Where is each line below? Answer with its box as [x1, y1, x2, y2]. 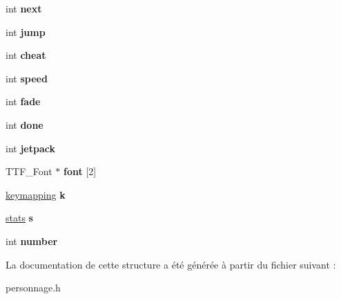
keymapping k [6, 187, 66, 201]
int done [6, 117, 43, 132]
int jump [6, 24, 46, 39]
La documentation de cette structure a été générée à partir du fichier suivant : [6, 257, 336, 271]
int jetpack [6, 141, 55, 155]
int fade [6, 94, 41, 109]
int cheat [6, 48, 46, 62]
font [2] [64, 164, 97, 179]
